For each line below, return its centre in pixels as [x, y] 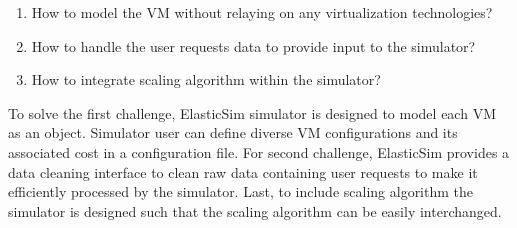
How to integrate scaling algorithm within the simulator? [206, 79]
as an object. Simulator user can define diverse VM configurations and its [233, 132]
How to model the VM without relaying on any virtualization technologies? [262, 12]
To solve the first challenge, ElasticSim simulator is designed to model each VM [252, 112]
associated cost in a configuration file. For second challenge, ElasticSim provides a [259, 151]
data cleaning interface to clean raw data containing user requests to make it [243, 171]
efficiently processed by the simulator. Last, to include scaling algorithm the [241, 191]
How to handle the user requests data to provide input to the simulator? [253, 45]
